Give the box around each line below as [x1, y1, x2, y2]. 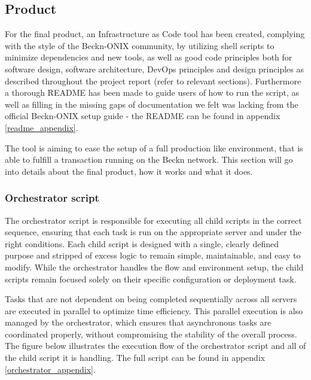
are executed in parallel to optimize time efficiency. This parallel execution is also [5, 304, 303, 317]
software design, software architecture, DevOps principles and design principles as [5, 62, 304, 75]
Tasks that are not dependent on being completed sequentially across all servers [5, 293, 297, 305]
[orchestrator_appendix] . [5, 363, 96, 375]
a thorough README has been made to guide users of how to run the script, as [5, 86, 300, 99]
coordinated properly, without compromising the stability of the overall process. [5, 327, 297, 340]
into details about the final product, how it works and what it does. [5, 165, 253, 177]
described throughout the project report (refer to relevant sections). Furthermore [5, 74, 301, 87]
